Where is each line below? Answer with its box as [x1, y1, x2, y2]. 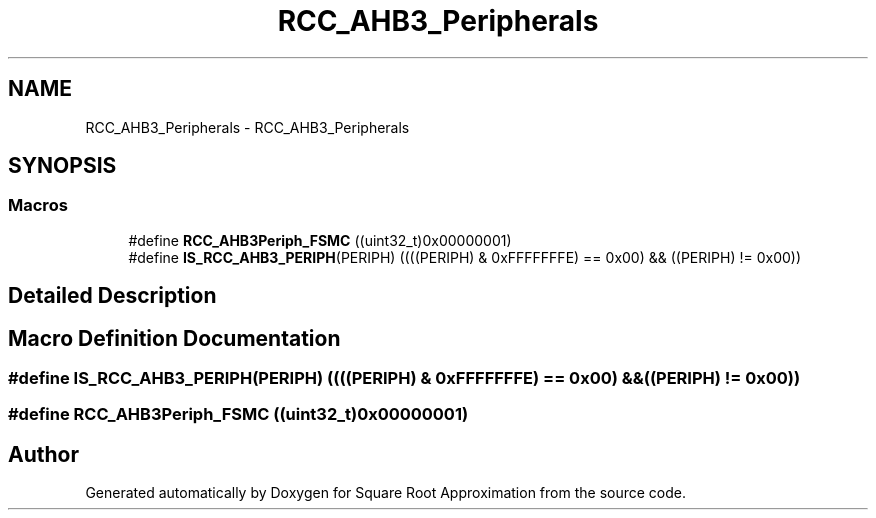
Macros [8, 195, 68, 216]
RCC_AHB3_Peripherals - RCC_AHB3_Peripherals [85, 118, 410, 136]
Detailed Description [8, 283, 217, 309]
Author [8, 441, 79, 467]
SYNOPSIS [8, 153, 117, 179]
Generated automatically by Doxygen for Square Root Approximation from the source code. [85, 484, 686, 502]
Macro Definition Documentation [8, 325, 341, 351]
